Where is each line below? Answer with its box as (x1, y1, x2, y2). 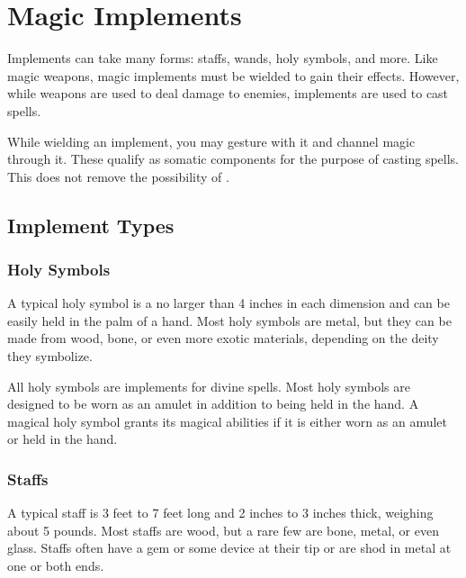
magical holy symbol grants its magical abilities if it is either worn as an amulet (7, 411, 447, 430)
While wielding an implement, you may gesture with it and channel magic (7, 131, 416, 150)
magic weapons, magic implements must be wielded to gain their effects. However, (7, 66, 460, 85)
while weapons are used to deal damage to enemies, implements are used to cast (7, 84, 449, 103)
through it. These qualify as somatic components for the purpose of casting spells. (7, 149, 460, 168)
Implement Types (7, 211, 175, 239)
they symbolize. (7, 347, 93, 366)
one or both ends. (7, 556, 104, 575)
